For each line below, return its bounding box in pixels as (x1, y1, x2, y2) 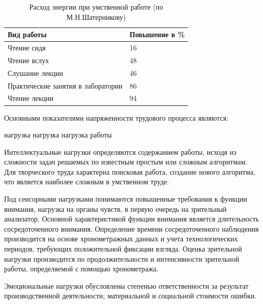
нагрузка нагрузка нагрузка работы (4, 129, 112, 140)
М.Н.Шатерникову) (66, 11, 126, 22)
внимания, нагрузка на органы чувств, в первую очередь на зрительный (4, 203, 227, 214)
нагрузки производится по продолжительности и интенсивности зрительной (4, 253, 240, 264)
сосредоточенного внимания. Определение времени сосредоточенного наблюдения (4, 223, 259, 234)
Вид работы (8, 29, 47, 40)
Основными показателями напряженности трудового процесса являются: (4, 112, 229, 123)
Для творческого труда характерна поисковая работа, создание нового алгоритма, (4, 166, 255, 177)
